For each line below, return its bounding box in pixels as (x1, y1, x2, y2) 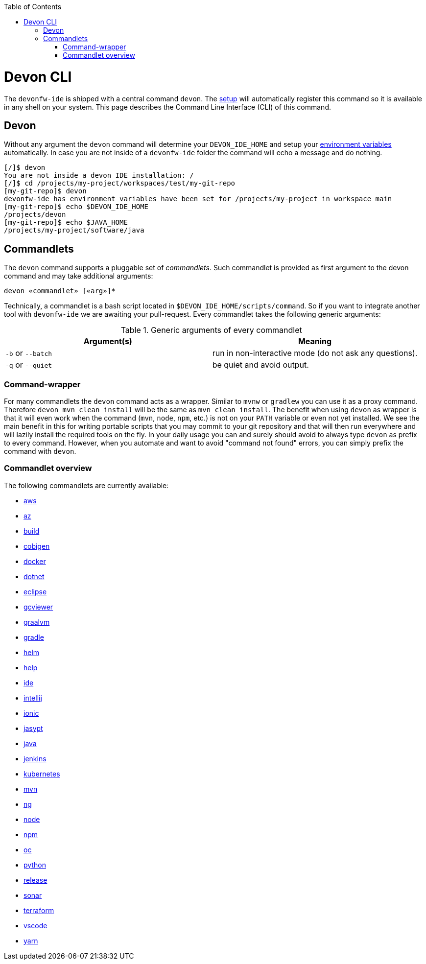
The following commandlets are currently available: (4, 481, 169, 490)
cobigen (24, 541, 50, 550)
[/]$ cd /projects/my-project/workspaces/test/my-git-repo (4, 179, 236, 188)
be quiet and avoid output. (212, 360, 309, 370)
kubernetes (24, 769, 60, 778)
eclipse (24, 587, 47, 596)
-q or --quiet (5, 360, 52, 370)
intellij (24, 693, 42, 702)
